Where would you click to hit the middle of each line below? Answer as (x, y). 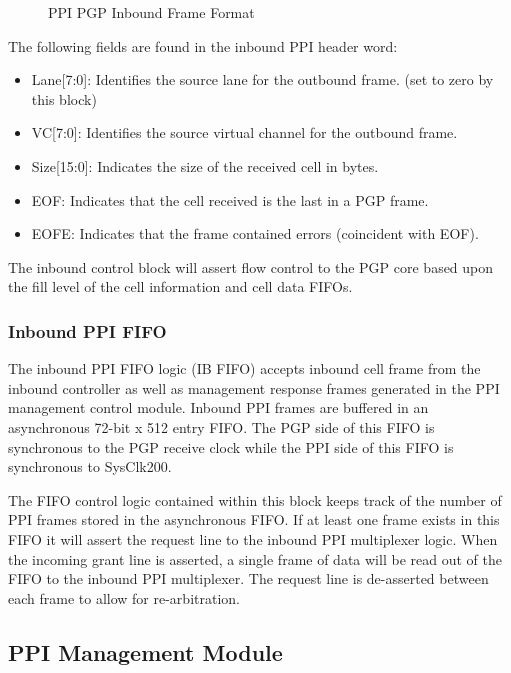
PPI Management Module (145, 651)
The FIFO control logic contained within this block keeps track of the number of (255, 499)
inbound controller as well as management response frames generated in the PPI (254, 387)
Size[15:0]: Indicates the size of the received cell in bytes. (205, 165)
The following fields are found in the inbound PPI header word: (203, 45)
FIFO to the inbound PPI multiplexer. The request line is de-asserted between (248, 578)
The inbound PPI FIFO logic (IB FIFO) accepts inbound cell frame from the (244, 368)
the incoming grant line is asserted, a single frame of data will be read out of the (255, 558)
